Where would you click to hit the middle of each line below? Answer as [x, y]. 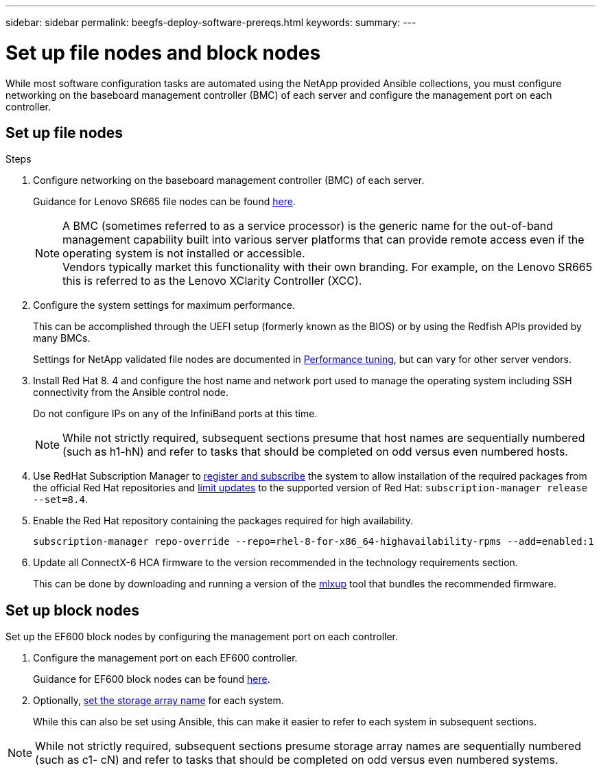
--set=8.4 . [60, 500]
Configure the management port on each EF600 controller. [165, 658]
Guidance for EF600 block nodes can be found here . [152, 679]
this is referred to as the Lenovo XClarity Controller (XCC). [212, 281]
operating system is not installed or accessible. [184, 254]
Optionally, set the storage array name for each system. [158, 701]
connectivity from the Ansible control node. [131, 393]
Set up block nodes [72, 610]
